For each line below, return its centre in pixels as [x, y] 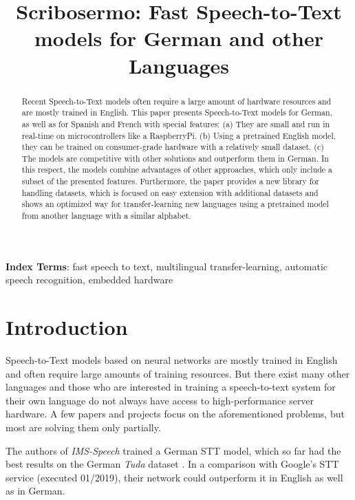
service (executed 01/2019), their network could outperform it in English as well [174, 477]
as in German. [35, 491]
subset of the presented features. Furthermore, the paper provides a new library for [171, 181]
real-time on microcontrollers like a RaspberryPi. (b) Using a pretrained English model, [179, 135]
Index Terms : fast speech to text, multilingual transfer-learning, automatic [167, 266]
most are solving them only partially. [83, 427]
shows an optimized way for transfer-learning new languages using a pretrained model [175, 204]
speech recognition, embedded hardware [89, 280]
